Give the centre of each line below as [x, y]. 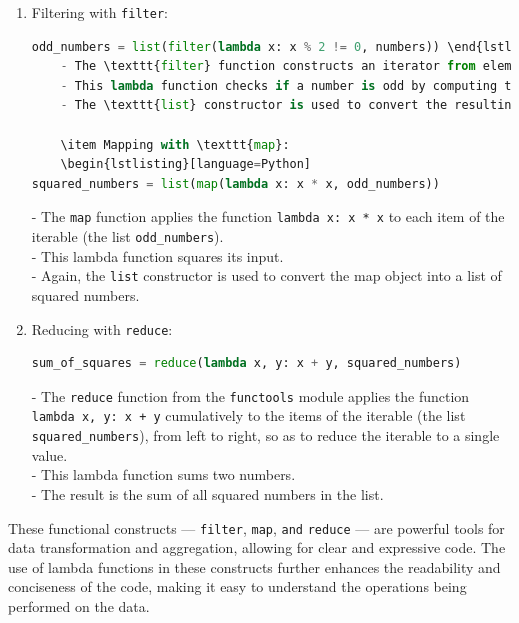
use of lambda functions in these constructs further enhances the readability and [254, 566]
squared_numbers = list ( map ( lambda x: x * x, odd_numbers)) [235, 183]
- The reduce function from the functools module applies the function [250, 395]
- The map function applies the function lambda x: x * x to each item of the [268, 216]
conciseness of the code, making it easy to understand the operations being [237, 586]
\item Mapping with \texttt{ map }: [175, 144]
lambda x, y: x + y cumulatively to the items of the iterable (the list [248, 415]
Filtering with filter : [99, 12]
